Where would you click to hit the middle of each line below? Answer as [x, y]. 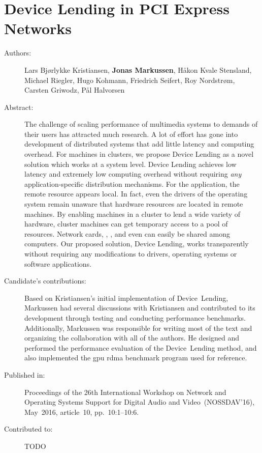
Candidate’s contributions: [45, 281]
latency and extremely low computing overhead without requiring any [133, 174]
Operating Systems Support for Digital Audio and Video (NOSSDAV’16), [140, 402]
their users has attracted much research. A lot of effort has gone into [131, 134]
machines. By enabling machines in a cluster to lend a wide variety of [133, 214]
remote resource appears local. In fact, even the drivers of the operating [136, 194]
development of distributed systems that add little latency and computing [139, 144]
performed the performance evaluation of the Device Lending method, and [141, 347]
